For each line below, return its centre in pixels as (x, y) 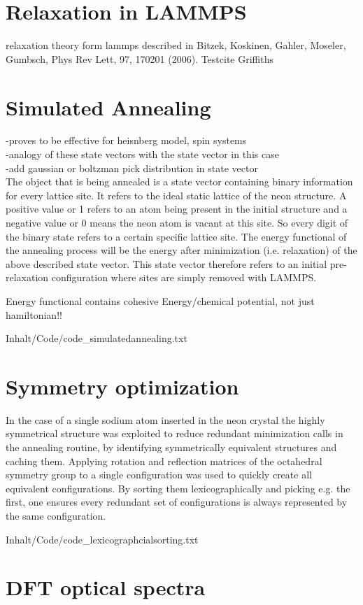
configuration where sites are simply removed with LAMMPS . (184, 277)
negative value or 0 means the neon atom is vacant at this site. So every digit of (177, 222)
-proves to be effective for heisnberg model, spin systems (126, 140)
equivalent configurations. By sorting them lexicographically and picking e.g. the (178, 488)
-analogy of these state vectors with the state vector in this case (142, 154)
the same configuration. (56, 516)
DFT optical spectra (106, 587)
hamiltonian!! (34, 314)
